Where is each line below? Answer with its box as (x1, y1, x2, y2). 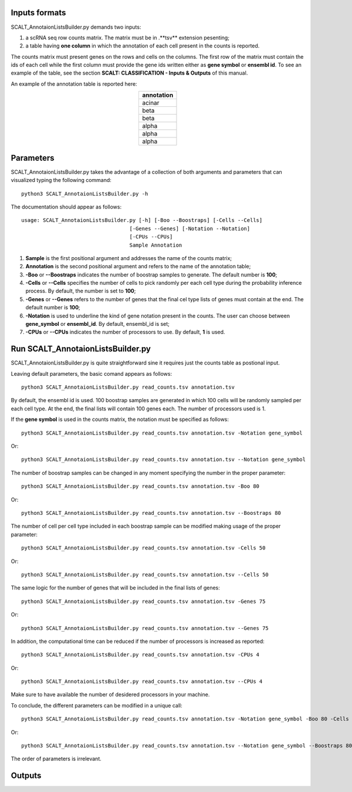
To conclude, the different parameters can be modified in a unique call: (11, 702, 182, 709)
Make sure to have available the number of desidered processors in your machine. (11, 691, 210, 698)
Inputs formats (11, 8, 66, 18)
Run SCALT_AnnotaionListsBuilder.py (11, 344, 151, 354)
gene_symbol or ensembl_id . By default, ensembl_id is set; (25, 321, 170, 328)
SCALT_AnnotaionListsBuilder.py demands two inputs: (11, 23, 141, 31)
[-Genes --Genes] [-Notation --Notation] (129, 225, 251, 232)
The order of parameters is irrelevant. (11, 755, 102, 763)
